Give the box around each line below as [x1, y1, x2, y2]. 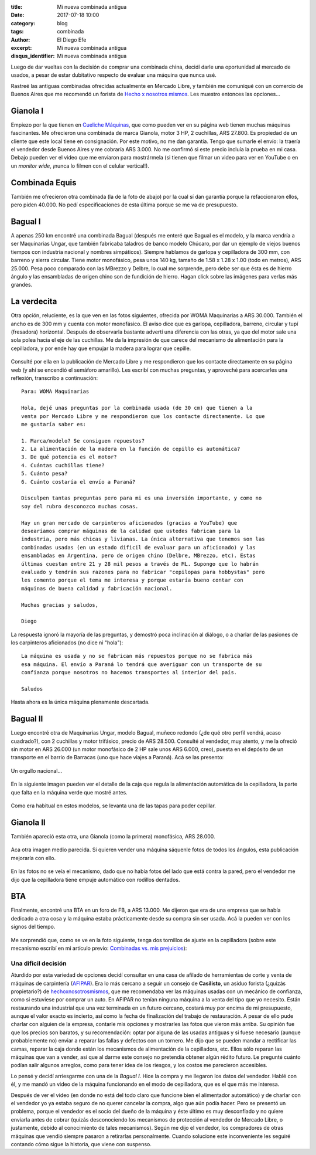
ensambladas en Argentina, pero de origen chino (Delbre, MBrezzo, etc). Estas [21, 552, 256, 559]
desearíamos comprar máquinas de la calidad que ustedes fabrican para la [21, 528, 241, 534]
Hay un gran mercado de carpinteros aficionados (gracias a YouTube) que [21, 519, 238, 526]
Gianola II [11, 817, 46, 827]
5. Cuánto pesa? [21, 470, 68, 477]
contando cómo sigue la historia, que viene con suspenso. [11, 1140, 152, 1147]
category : [11, 19, 36, 26]
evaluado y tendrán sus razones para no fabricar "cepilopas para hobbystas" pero [21, 569, 265, 575]
